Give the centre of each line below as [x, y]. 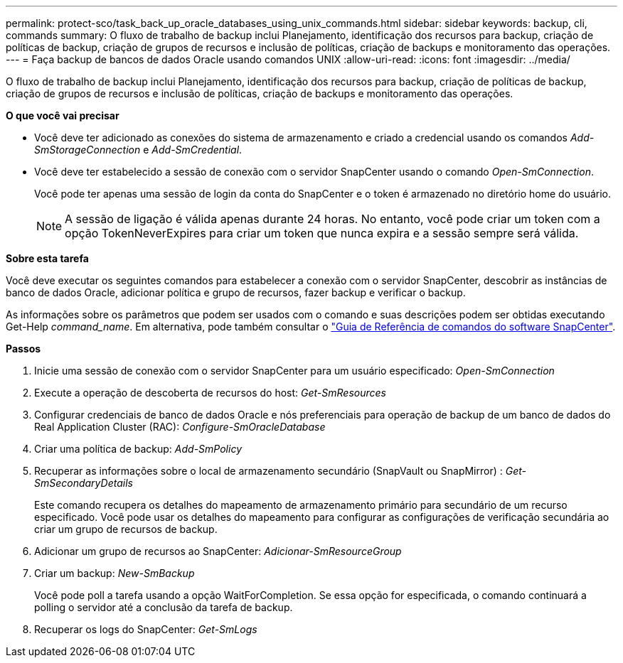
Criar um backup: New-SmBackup [115, 573]
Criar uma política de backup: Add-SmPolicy [138, 449]
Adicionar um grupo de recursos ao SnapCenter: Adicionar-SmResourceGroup [218, 551]
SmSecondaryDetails [84, 483]
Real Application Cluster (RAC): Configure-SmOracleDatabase [180, 427]
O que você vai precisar [63, 115]
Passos [23, 349]
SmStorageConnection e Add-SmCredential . [138, 150]
